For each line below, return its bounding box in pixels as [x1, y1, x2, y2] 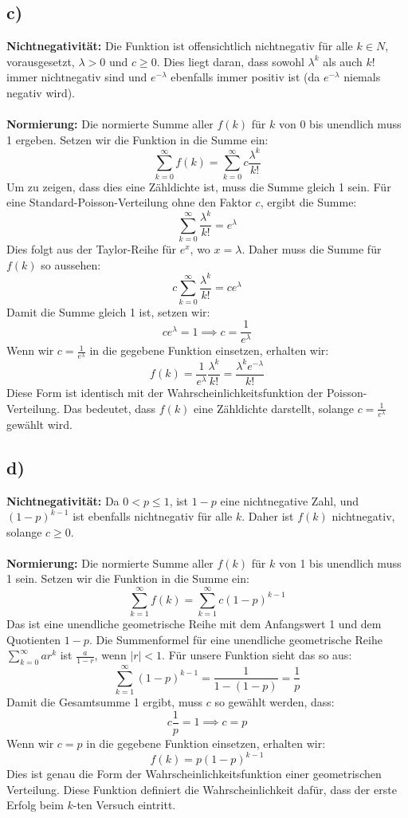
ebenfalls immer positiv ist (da [171, 69, 320, 85]
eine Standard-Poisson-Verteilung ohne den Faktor [6, 194, 252, 210]
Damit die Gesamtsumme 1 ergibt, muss [6, 694, 202, 710]
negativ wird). [6, 84, 76, 100]
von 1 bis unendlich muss [278, 554, 402, 571]
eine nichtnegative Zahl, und [220, 492, 359, 509]
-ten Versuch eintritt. [73, 796, 176, 813]
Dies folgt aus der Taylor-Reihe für [6, 241, 176, 258]
